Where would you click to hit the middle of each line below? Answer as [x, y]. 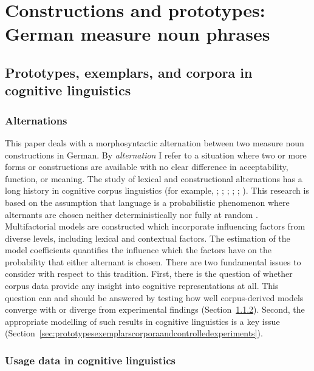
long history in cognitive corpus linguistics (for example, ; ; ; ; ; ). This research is [157, 190]
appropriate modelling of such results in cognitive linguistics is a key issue [142, 321]
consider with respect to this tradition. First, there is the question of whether [149, 274]
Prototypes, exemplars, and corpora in [129, 72]
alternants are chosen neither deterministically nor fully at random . [132, 214]
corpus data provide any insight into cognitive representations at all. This [142, 286]
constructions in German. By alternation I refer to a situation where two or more [156, 155]
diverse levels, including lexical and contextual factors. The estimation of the [148, 238]
